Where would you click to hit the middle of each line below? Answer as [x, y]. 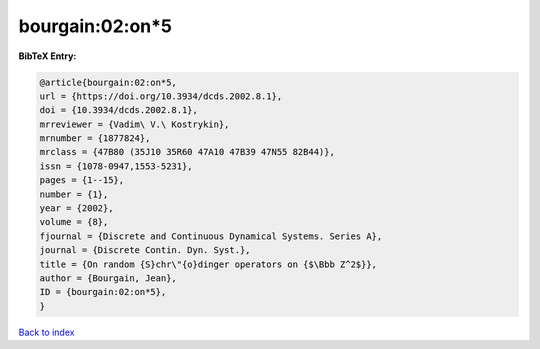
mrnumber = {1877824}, [95, 138]
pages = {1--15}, [82, 180]
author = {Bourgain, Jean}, [108, 278]
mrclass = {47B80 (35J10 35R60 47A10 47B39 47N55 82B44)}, [187, 152]
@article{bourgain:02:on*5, [108, 82]
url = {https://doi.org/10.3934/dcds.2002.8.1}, [161, 96]
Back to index [46, 332]
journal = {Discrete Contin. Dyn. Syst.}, [145, 250]
